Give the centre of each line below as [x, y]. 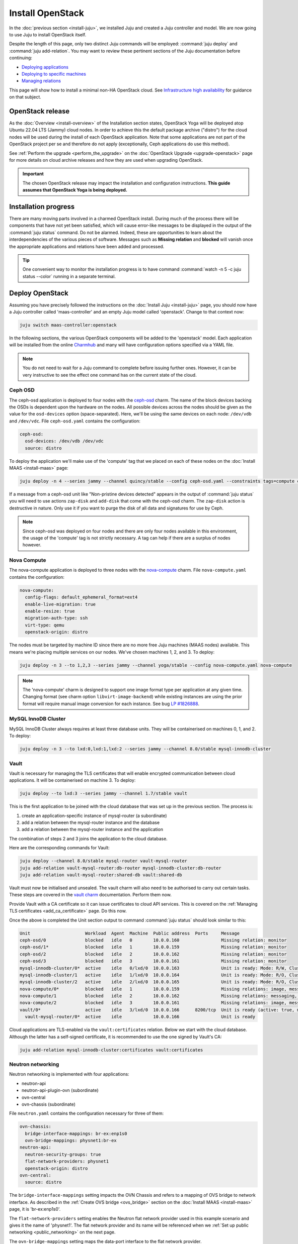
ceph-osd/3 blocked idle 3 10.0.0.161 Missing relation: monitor [153, 961]
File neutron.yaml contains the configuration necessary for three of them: [86, 1113]
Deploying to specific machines [54, 74]
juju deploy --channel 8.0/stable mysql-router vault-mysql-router [104, 861]
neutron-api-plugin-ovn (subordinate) [60, 1090]
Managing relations [41, 81]
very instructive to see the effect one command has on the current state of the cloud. [110, 375]
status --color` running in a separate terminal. [69, 276]
